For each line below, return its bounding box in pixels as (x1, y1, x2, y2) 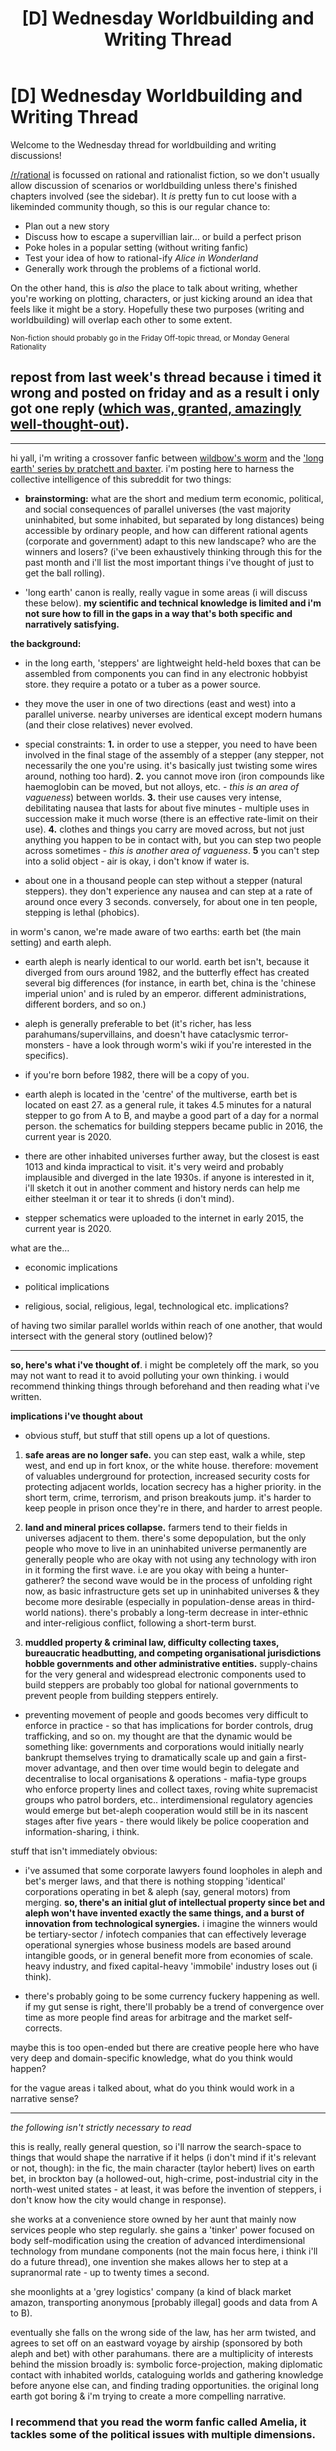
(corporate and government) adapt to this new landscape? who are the (24, 535, 317, 547)
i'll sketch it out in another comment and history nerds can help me (24, 1182, 301, 1194)
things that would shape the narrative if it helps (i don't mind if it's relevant (10, 2151, 317, 2163)
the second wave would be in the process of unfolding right (66, 1574, 313, 1586)
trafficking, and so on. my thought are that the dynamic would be (24, 1730, 293, 1742)
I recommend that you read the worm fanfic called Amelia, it (10, 2415, 307, 2429)
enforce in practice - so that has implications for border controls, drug (24, 1719, 314, 1731)
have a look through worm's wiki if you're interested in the (72, 1038, 312, 1051)
